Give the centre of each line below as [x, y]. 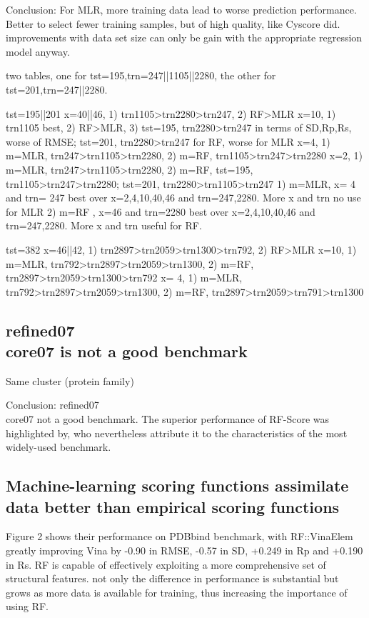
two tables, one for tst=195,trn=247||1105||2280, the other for [141, 75]
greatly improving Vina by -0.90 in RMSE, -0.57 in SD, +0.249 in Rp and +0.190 [184, 550]
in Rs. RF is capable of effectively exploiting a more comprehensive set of [166, 564]
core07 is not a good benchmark [127, 351]
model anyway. [38, 51]
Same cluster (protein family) [70, 380]
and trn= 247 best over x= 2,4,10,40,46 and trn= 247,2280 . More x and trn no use [183, 198]
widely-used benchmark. [59, 447]
